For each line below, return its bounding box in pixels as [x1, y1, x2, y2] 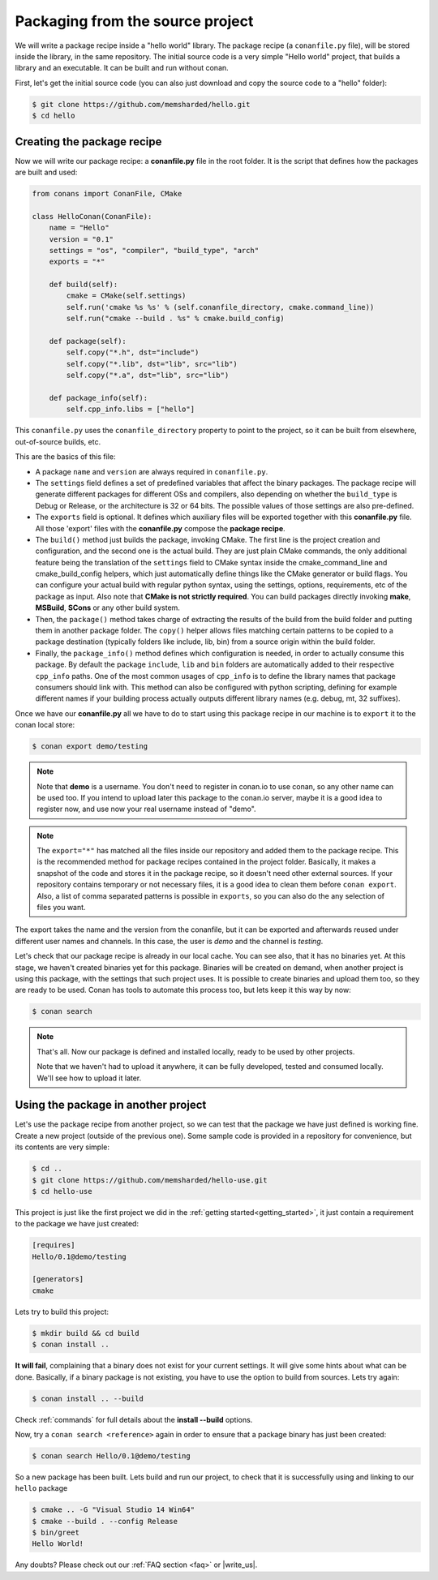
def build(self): [49, 280, 118, 290]
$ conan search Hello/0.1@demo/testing [32, 1451, 191, 1460]
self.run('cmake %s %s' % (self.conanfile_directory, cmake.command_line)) [66, 303, 375, 311]
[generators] [32, 1274, 84, 1284]
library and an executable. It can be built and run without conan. [15, 63, 229, 73]
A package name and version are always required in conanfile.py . [35, 466, 268, 476]
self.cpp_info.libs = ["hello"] [66, 405, 195, 414]
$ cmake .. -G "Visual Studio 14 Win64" [32, 1505, 195, 1514]
